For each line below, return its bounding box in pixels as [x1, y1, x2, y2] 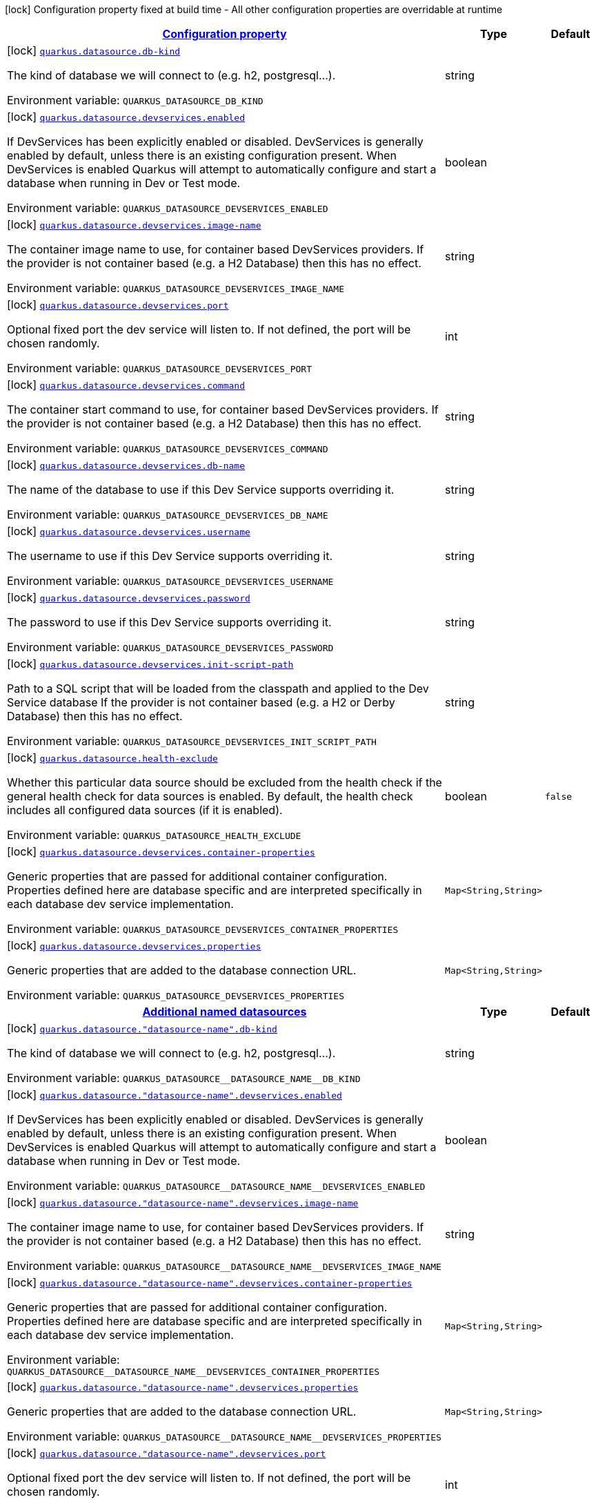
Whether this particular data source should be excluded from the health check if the [7, 775, 442, 789]
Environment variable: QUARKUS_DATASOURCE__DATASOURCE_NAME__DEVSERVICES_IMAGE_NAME [7, 1259, 441, 1273]
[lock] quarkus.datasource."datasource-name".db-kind [7, 1021, 277, 1035]
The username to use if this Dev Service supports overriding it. [7, 549, 333, 563]
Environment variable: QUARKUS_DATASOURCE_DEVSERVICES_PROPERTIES [7, 988, 344, 1002]
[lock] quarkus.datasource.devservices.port [7, 298, 229, 311]
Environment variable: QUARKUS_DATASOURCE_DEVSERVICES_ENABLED [7, 201, 328, 215]
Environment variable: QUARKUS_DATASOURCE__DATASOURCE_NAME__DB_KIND [7, 1071, 361, 1085]
